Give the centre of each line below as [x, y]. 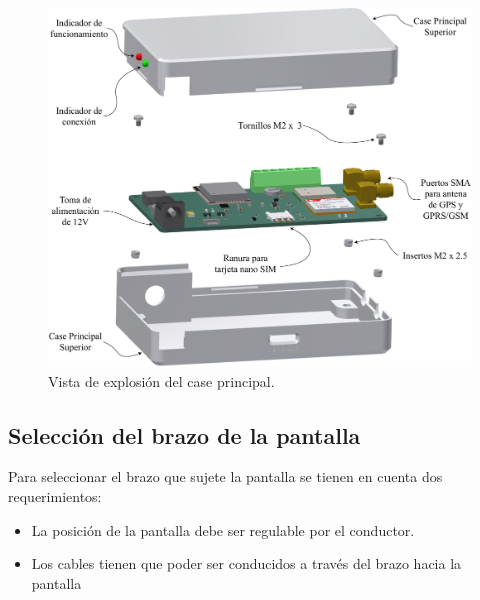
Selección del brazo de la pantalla [184, 434]
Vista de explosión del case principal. [161, 380]
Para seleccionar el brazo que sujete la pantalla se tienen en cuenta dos [225, 476]
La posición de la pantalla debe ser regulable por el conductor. [223, 529]
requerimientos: [55, 495]
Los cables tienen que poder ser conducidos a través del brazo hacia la [246, 563]
